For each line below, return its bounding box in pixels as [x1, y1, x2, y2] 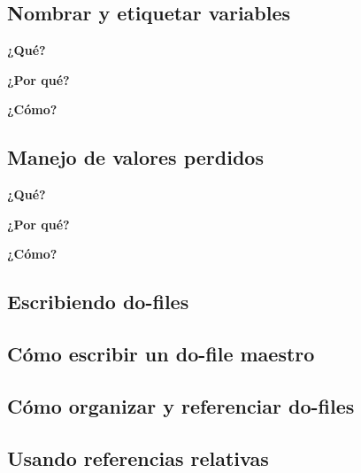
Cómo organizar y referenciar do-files [7, 392, 355, 419]
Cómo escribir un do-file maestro [7, 340, 315, 368]
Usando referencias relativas [7, 444, 269, 471]
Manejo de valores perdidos [7, 143, 264, 171]
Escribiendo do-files [7, 288, 189, 315]
